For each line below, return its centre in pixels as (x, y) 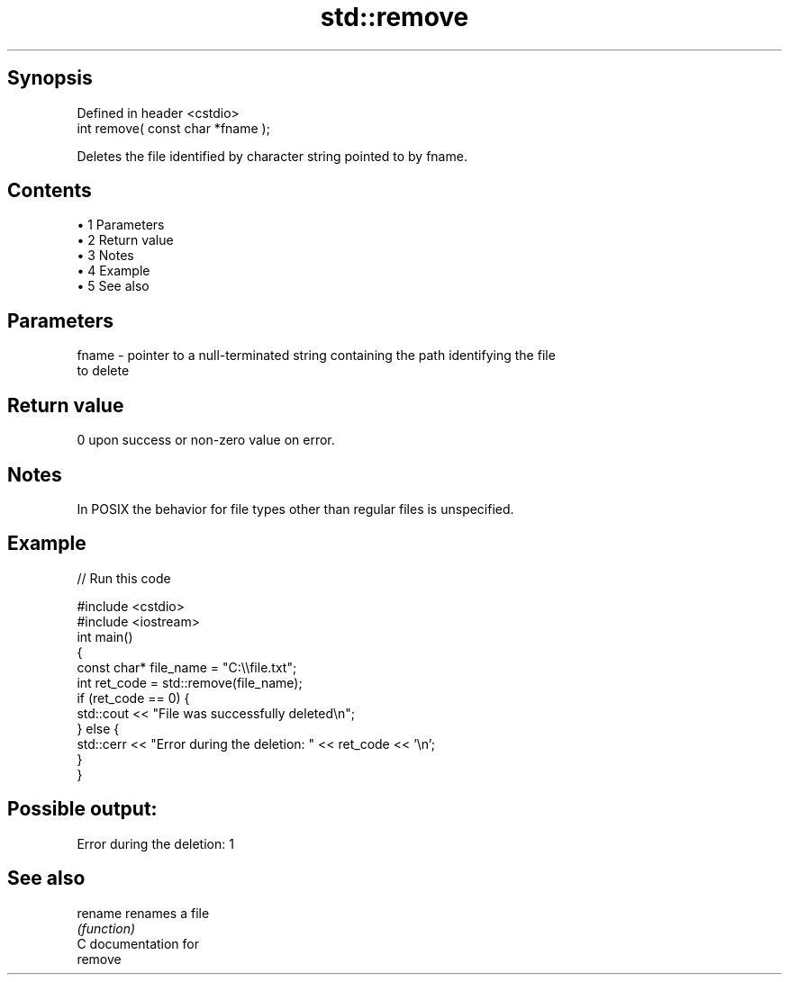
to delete (103, 371)
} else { (98, 728)
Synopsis (50, 78)
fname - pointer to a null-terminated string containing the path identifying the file (316, 356)
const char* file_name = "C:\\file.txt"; (187, 667)
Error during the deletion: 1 (155, 843)
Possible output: (82, 809)
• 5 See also (113, 286)
